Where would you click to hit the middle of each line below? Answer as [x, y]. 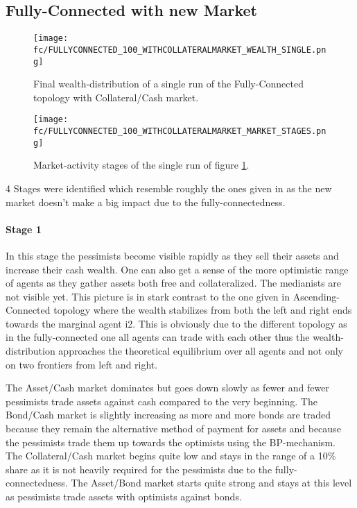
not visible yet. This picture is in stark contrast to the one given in [148, 296]
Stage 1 [24, 229]
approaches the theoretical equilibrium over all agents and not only [201, 351]
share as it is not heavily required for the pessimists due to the [139, 469]
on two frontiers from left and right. [82, 364]
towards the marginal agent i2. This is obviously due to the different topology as [176, 323]
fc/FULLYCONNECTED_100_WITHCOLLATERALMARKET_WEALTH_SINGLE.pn [180, 50]
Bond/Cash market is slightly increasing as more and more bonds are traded [168, 415]
